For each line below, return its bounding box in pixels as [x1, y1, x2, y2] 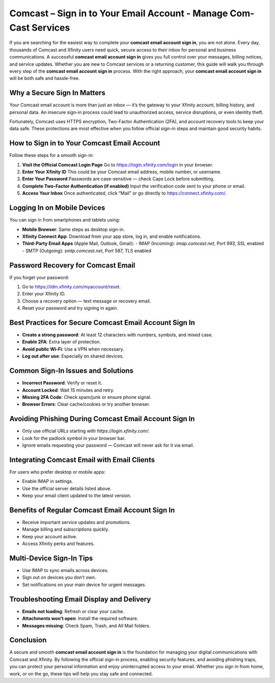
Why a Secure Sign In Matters [9, 89, 105, 97]
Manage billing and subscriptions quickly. [22, 526, 109, 532]
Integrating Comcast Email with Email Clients [9, 455, 155, 464]
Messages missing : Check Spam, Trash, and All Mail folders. [22, 622, 151, 629]
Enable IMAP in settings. [22, 478, 73, 484]
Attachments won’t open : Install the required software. [22, 615, 139, 621]
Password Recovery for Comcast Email [9, 261, 135, 269]
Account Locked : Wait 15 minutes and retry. [22, 387, 115, 393]
